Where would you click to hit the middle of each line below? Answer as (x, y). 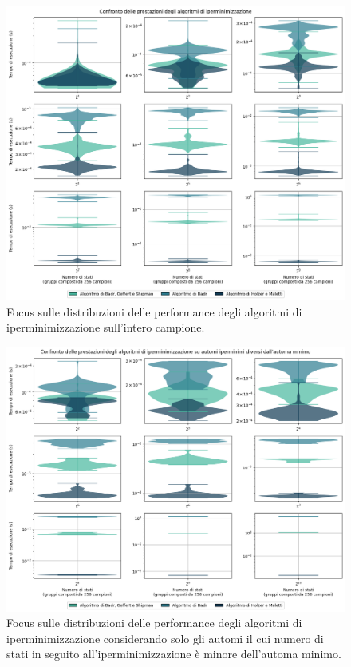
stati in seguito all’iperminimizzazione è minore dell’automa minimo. (174, 654)
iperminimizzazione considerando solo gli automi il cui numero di (165, 638)
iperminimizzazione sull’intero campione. (106, 327)
